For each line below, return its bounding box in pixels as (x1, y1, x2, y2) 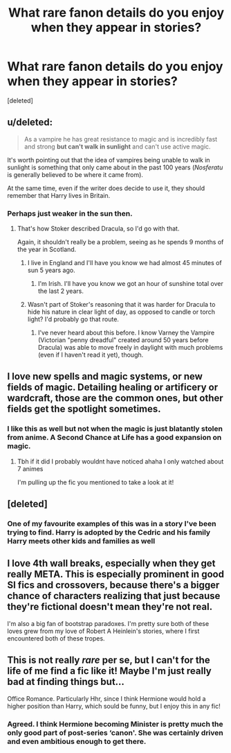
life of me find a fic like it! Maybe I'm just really (7, 665, 212, 677)
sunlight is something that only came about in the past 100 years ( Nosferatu (7, 163, 223, 171)
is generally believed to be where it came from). (7, 170, 144, 178)
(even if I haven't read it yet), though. (37, 350, 144, 359)
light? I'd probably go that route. (27, 315, 120, 323)
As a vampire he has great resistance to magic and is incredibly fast (24, 135, 218, 143)
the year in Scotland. (17, 245, 77, 254)
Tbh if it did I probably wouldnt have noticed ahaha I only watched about (17, 457, 224, 466)
